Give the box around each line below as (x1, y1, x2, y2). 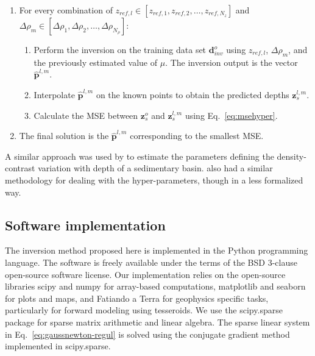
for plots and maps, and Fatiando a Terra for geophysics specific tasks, (5, 291, 269, 304)
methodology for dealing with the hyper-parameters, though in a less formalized (5, 173, 303, 186)
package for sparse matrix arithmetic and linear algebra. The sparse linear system (5, 315, 310, 328)
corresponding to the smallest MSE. (130, 129, 264, 142)
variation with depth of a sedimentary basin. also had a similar (38, 162, 273, 174)
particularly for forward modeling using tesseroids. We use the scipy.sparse (5, 304, 283, 316)
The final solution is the (19, 129, 109, 142)
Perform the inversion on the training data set (34, 43, 207, 55)
